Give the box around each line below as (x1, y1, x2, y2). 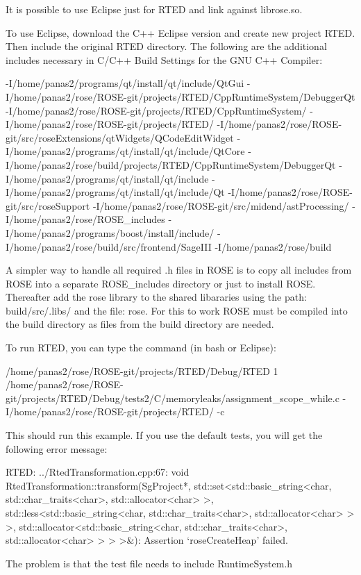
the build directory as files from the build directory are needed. (6, 317, 274, 331)
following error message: (6, 441, 108, 456)
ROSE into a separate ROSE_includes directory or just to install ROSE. (6, 276, 316, 290)
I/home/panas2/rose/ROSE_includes (6, 212, 165, 226)
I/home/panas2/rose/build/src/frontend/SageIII (6, 239, 212, 253)
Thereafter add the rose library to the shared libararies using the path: (6, 290, 307, 304)
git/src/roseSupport (6, 198, 90, 212)
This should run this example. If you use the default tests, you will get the (6, 428, 323, 442)
